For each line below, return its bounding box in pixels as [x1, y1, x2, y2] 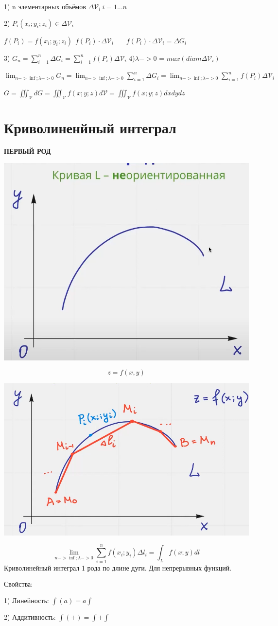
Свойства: [4, 579, 33, 589]
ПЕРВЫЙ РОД [4, 146, 51, 156]
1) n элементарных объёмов [4, 1, 86, 11]
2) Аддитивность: [4, 611, 56, 622]
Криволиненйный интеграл [4, 118, 176, 138]
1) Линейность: [4, 595, 49, 605]
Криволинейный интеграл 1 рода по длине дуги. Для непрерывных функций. [4, 562, 232, 572]
